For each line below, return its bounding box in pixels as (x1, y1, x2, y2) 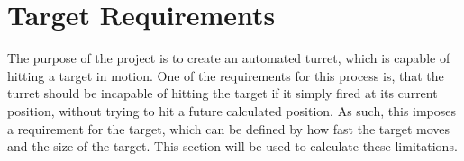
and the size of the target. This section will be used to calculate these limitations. (7, 137, 458, 156)
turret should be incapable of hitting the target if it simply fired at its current (7, 84, 438, 103)
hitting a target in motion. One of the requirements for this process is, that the (7, 66, 444, 85)
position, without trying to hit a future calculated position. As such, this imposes (7, 101, 457, 120)
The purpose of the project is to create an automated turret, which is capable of (7, 49, 450, 67)
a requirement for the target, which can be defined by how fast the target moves (7, 119, 450, 138)
